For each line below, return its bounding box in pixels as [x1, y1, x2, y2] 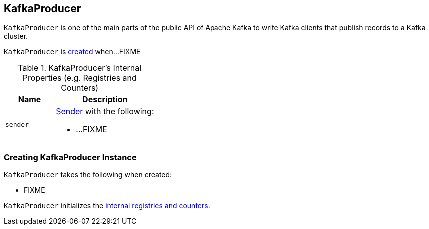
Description [82, 94, 128, 105]
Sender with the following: [56, 106, 154, 117]
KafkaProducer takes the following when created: [4, 170, 172, 179]
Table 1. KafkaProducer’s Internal [18, 63, 142, 73]
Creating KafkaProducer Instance [4, 152, 137, 162]
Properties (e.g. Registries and [22, 73, 137, 83]
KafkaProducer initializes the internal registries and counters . [4, 201, 210, 210]
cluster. [4, 32, 28, 41]
